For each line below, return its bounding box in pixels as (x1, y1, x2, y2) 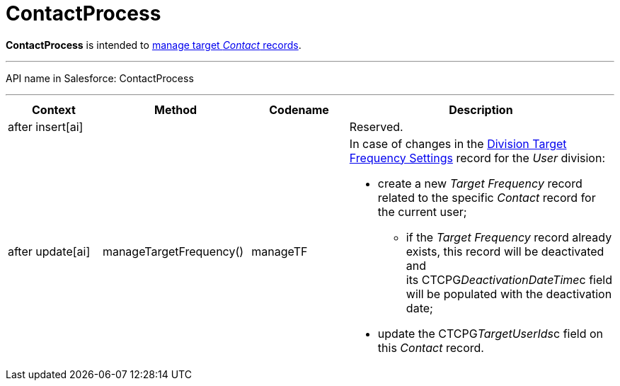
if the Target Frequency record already (406, 229, 612, 244)
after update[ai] (8, 244, 91, 259)
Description (449, 102, 513, 117)
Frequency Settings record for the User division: (349, 150, 605, 165)
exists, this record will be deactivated (406, 244, 604, 259)
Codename (269, 102, 329, 117)
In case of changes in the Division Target (349, 136, 567, 151)
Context (32, 102, 76, 117)
